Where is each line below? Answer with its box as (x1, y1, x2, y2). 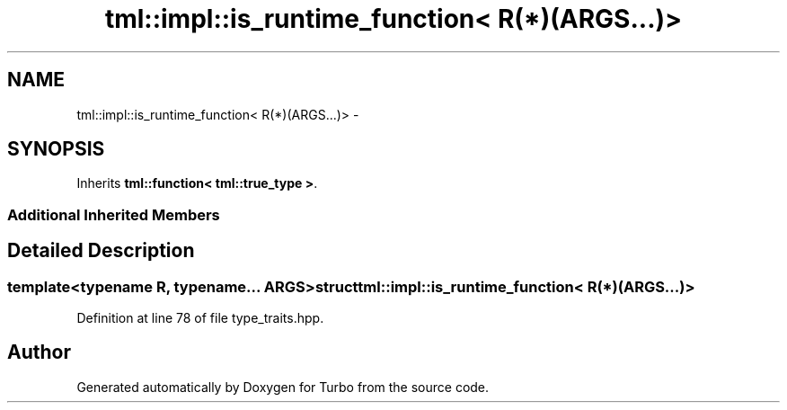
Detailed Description (7, 239, 195, 263)
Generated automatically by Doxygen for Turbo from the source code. (76, 379, 490, 395)
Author (7, 341, 71, 364)
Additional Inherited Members (7, 205, 220, 224)
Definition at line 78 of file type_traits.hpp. (76, 310, 324, 326)
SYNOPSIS (7, 138, 105, 161)
